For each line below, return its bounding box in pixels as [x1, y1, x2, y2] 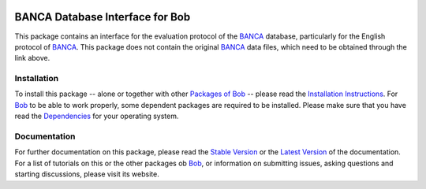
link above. [14, 54, 50, 63]
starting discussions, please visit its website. [14, 169, 159, 179]
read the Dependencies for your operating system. [14, 111, 179, 121]
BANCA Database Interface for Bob [14, 10, 191, 24]
